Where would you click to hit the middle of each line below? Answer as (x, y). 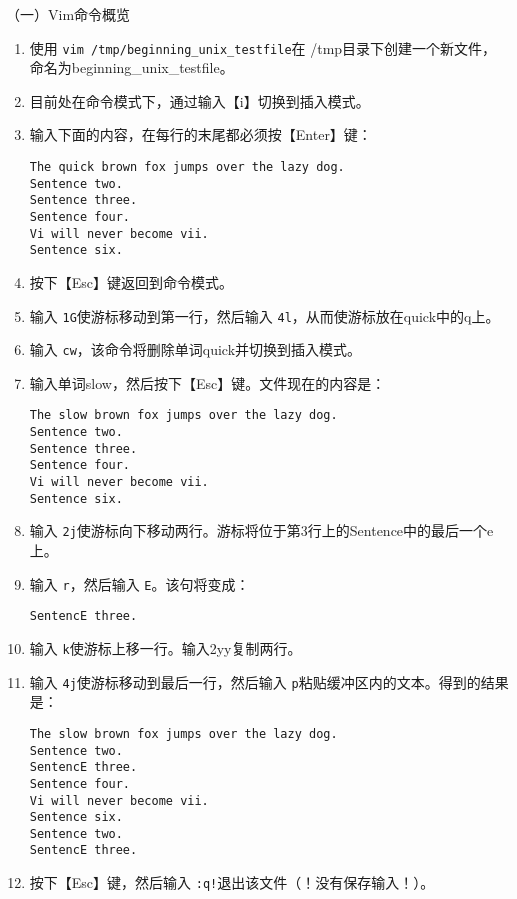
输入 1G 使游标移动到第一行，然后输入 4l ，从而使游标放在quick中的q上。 (264, 315)
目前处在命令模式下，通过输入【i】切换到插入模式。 (199, 100)
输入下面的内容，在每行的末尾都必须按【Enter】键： (200, 134)
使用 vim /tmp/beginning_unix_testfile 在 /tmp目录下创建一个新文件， (263, 47)
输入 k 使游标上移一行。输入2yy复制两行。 (165, 647)
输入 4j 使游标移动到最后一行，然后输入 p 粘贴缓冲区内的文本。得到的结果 (269, 681)
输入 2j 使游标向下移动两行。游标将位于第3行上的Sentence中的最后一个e (261, 530)
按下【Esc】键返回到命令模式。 (131, 281)
